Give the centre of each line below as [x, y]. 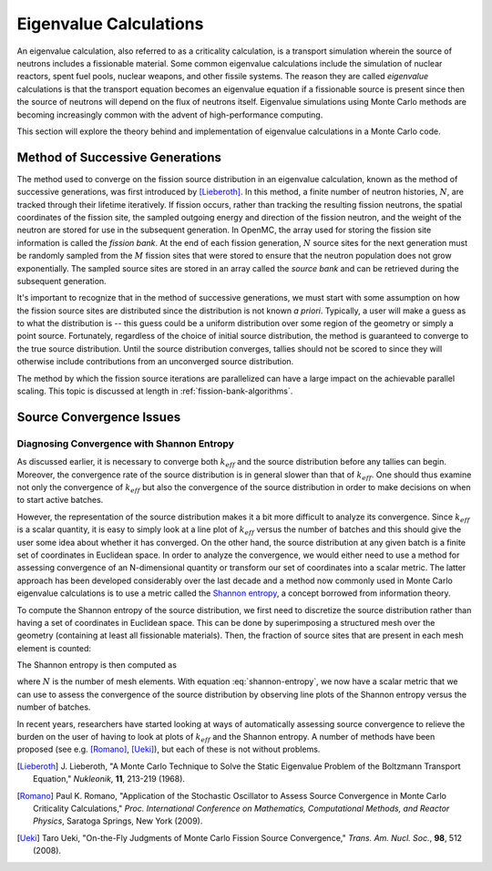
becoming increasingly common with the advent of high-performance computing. [170, 115]
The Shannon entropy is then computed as [97, 665]
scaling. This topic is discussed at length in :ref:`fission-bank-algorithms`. [155, 391]
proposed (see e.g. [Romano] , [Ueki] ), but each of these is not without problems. [169, 749]
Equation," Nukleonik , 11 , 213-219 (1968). [109, 779]
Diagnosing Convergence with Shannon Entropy [125, 444]
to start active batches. [60, 500]
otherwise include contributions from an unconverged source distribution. [155, 362]
